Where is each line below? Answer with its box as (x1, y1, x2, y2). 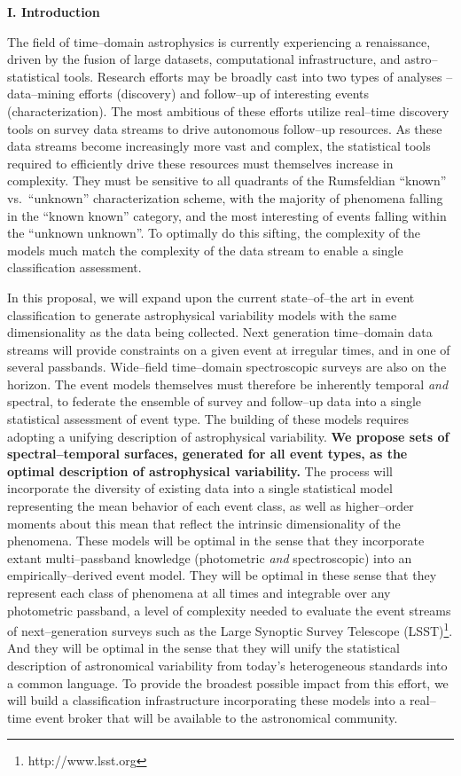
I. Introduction (7, 3, 100, 20)
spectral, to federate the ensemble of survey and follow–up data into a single (7, 392, 422, 411)
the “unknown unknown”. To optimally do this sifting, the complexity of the (7, 223, 421, 242)
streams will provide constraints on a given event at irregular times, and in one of (7, 340, 450, 358)
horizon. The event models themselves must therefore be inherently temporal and (7, 374, 449, 393)
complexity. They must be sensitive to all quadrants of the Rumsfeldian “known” (7, 171, 447, 190)
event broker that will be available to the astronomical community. (35, 708, 398, 726)
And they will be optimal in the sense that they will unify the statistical (7, 639, 400, 657)
